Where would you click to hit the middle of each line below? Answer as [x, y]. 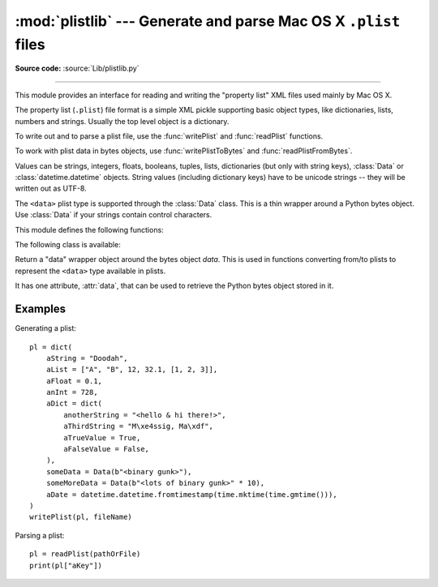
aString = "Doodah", [87, 358]
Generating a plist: [46, 328]
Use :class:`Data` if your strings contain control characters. [114, 215]
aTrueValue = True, [102, 437]
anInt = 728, [72, 392]
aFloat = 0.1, [74, 381]
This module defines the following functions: [89, 229]
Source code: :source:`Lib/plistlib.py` [77, 68]
